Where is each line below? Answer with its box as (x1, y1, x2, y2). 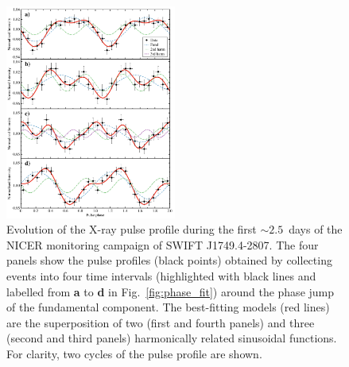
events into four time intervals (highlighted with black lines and (6, 268, 316, 284)
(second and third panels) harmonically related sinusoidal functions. (6, 330, 337, 346)
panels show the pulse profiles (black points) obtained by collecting (6, 252, 332, 268)
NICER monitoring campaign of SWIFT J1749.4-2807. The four (6, 236, 319, 253)
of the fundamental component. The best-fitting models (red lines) (6, 299, 330, 315)
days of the (289, 221, 343, 238)
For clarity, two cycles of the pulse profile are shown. (6, 346, 262, 362)
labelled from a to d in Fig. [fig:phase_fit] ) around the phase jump (6, 283, 335, 299)
